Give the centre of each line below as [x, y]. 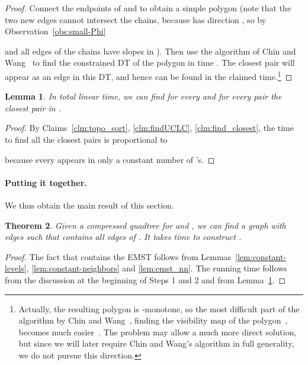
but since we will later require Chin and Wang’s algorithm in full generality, [156, 343]
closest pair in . [33, 108]
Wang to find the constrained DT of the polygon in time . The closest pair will [150, 63]
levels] [16, 268]
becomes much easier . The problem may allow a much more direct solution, [158, 332]
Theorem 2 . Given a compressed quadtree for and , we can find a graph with [145, 225]
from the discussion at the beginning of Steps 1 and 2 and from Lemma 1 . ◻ [145, 279]
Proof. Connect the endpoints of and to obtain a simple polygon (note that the [148, 8]
